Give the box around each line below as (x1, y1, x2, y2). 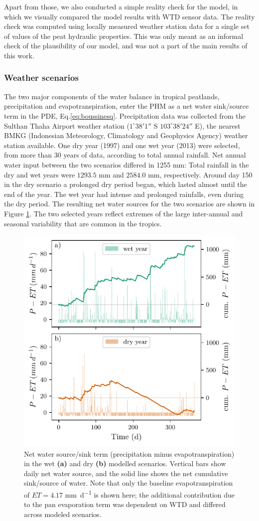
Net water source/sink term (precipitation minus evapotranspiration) (24, 448, 235, 459)
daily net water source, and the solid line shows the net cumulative (24, 468, 228, 478)
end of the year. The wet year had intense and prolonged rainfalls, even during (4, 188, 244, 199)
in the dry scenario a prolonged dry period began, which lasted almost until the (4, 179, 247, 189)
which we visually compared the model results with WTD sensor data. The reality (4, 11, 255, 21)
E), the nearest (195, 120, 241, 131)
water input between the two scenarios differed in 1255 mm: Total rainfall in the (4, 159, 249, 170)
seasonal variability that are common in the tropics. (4, 218, 162, 228)
